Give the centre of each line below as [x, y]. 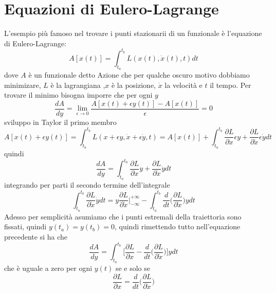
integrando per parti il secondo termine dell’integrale [87, 185]
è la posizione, [134, 85]
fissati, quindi [25, 226]
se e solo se [133, 268]
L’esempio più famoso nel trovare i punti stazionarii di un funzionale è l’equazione [133, 33]
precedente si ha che [36, 236]
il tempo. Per [231, 85]
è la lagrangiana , [78, 85]
